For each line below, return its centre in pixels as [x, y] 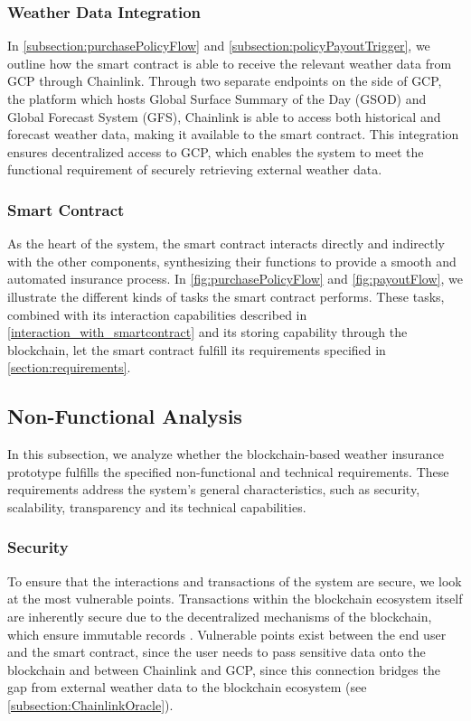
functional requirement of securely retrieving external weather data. [195, 169]
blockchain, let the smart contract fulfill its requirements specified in [197, 349]
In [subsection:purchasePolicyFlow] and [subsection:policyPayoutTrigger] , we [219, 46]
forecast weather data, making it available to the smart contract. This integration [233, 134]
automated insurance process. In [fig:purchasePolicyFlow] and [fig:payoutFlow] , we [235, 279]
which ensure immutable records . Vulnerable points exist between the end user [227, 634]
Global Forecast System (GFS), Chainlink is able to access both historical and [224, 116]
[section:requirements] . [69, 367]
